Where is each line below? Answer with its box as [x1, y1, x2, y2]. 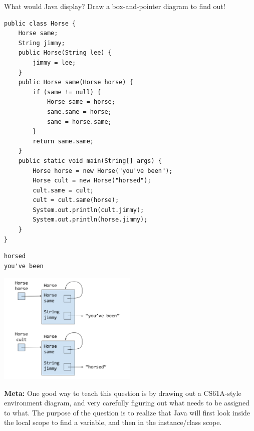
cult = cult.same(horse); [33, 196, 119, 204]
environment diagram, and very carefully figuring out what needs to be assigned [4, 397, 250, 408]
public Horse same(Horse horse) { [18, 79, 133, 86]
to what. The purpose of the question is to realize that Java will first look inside [4, 407, 250, 417]
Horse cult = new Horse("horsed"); [33, 177, 151, 184]
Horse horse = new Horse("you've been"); [33, 167, 173, 174]
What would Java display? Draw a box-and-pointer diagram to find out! [4, 1, 225, 11]
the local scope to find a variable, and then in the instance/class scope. [4, 417, 222, 427]
